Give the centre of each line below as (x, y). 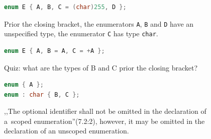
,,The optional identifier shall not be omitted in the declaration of (105, 111)
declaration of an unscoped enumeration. (67, 131)
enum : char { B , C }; (42, 94)
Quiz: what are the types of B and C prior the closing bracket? (101, 67)
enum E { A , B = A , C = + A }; (55, 51)
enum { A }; (24, 85)
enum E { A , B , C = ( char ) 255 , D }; (65, 7)
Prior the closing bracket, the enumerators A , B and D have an (99, 23)
